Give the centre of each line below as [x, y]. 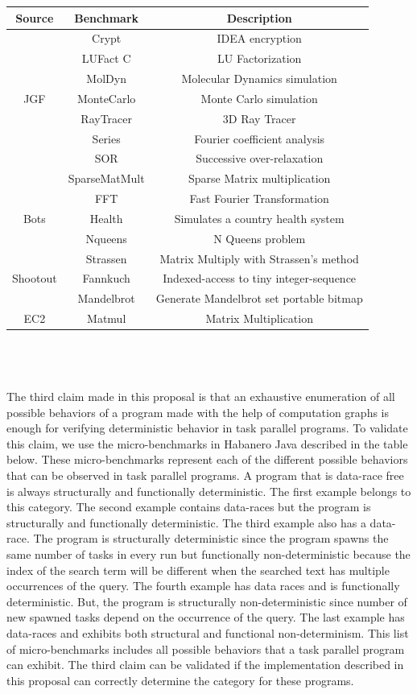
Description [259, 17]
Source [35, 17]
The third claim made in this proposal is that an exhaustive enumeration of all [201, 397]
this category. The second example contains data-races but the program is [189, 507]
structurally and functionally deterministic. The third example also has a [186, 522]
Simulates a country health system [259, 218]
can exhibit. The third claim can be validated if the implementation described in [205, 665]
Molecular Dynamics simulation [259, 78]
